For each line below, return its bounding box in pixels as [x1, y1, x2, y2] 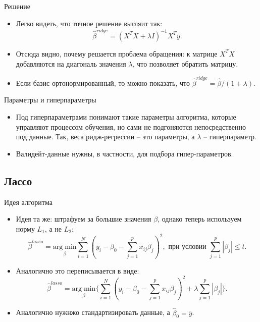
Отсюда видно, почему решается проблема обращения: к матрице [16, 48, 218, 59]
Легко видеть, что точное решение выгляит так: [16, 18, 163, 28]
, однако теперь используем [158, 213, 242, 224]
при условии [168, 243, 206, 251]
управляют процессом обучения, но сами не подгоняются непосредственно [16, 121, 246, 132]
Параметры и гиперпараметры [4, 94, 96, 105]
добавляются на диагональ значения [16, 58, 126, 69]
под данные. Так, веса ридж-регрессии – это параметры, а [16, 131, 195, 142]
